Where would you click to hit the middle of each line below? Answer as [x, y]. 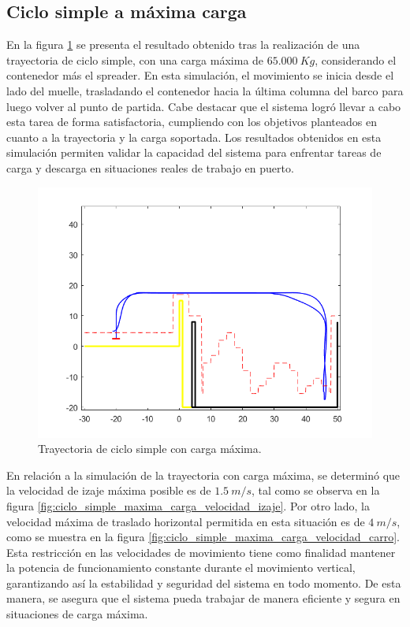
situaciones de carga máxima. [77, 614]
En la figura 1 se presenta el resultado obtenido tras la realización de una [183, 45]
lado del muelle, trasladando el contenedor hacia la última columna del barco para [205, 90]
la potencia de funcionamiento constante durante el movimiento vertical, [181, 568]
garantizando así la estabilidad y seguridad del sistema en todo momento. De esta [204, 582]
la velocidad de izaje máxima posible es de [109, 490]
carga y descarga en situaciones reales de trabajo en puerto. [150, 167]
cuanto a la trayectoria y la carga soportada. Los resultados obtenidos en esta [194, 137]
